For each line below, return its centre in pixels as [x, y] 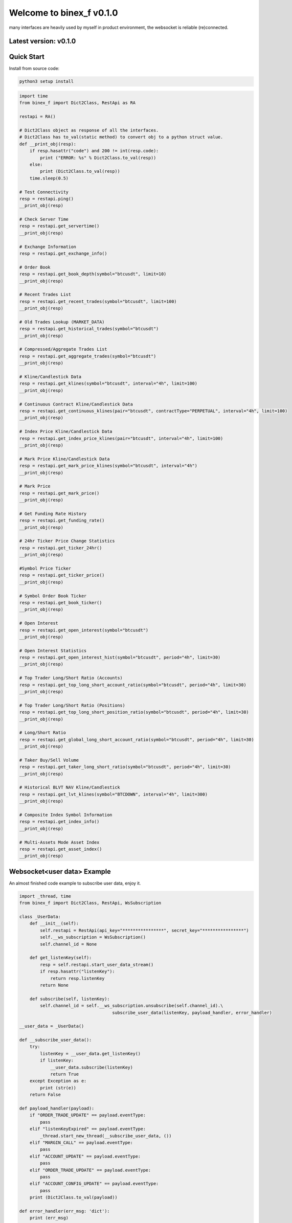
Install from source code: [34, 68]
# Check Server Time [44, 219]
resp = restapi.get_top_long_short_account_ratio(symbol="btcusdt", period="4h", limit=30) [133, 685]
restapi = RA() [37, 117]
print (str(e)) [58, 1088]
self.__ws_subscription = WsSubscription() [93, 937]
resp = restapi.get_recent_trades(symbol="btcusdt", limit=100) [98, 301]
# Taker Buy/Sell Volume [49, 760]
